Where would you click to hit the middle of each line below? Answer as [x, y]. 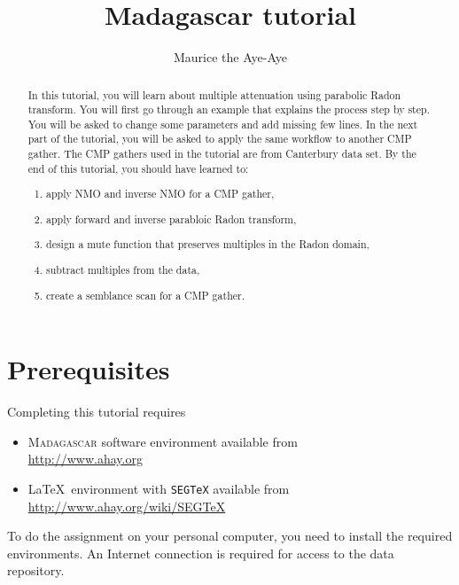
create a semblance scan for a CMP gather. [145, 295]
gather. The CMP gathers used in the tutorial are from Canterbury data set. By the [222, 154]
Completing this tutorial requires [97, 412]
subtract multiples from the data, [123, 269]
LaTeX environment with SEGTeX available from [159, 488]
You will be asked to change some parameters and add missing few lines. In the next [223, 124]
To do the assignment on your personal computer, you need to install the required [230, 536]
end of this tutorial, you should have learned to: [138, 168]
